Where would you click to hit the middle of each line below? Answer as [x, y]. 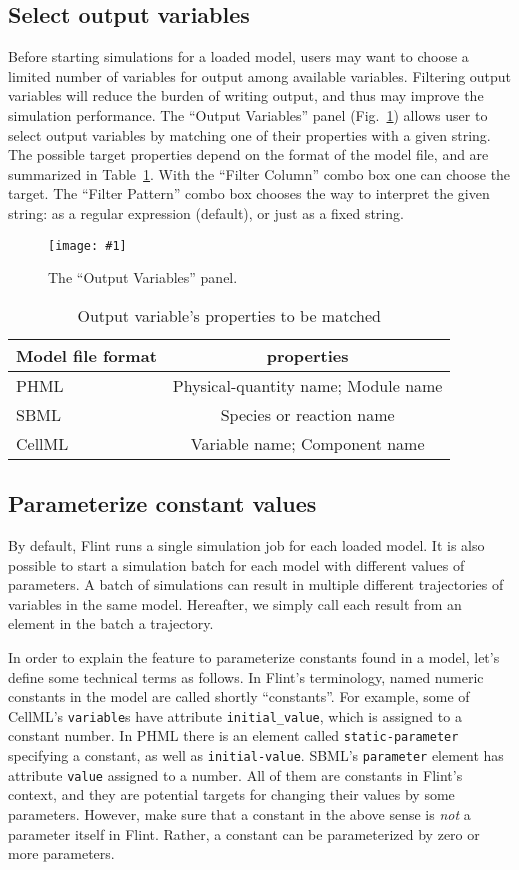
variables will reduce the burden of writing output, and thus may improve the [246, 95]
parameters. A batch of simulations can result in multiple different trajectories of [256, 584]
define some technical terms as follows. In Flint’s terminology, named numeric [246, 676]
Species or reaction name [307, 414]
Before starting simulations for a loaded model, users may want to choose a [238, 56]
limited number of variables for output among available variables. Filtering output [260, 75]
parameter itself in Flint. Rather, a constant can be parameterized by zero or [244, 833]
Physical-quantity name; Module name [307, 385]
